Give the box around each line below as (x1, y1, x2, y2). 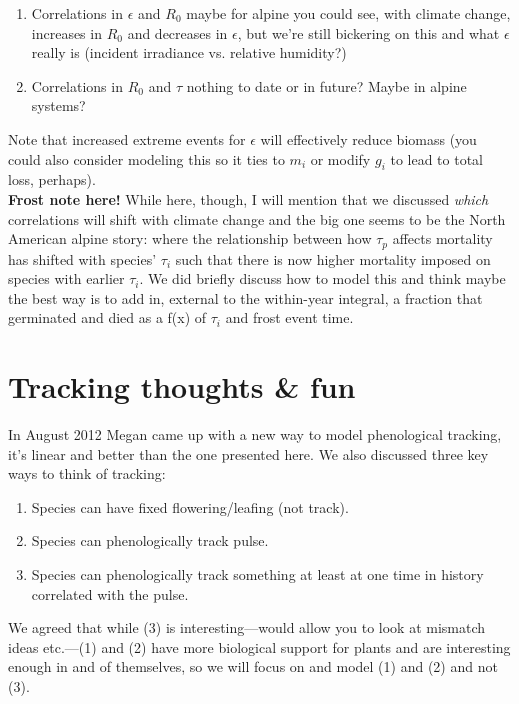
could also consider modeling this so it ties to (8, 148, 285, 169)
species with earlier (8, 268, 125, 289)
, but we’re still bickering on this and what (237, 22, 500, 43)
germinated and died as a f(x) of (8, 307, 207, 328)
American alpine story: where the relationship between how (8, 228, 372, 249)
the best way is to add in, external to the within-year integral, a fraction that (8, 287, 483, 308)
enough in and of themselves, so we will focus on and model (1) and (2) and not (8, 656, 498, 677)
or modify (310, 148, 371, 169)
